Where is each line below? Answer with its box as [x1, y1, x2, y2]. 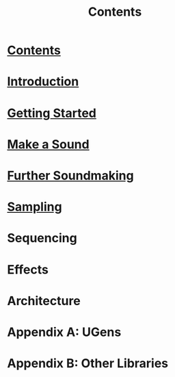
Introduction [7, 74, 79, 90]
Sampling [7, 199, 63, 215]
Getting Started [7, 105, 97, 120]
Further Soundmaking [7, 168, 135, 183]
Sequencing [7, 231, 77, 246]
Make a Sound [7, 136, 90, 152]
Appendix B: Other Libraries [7, 356, 169, 372]
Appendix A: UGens [7, 324, 122, 339]
